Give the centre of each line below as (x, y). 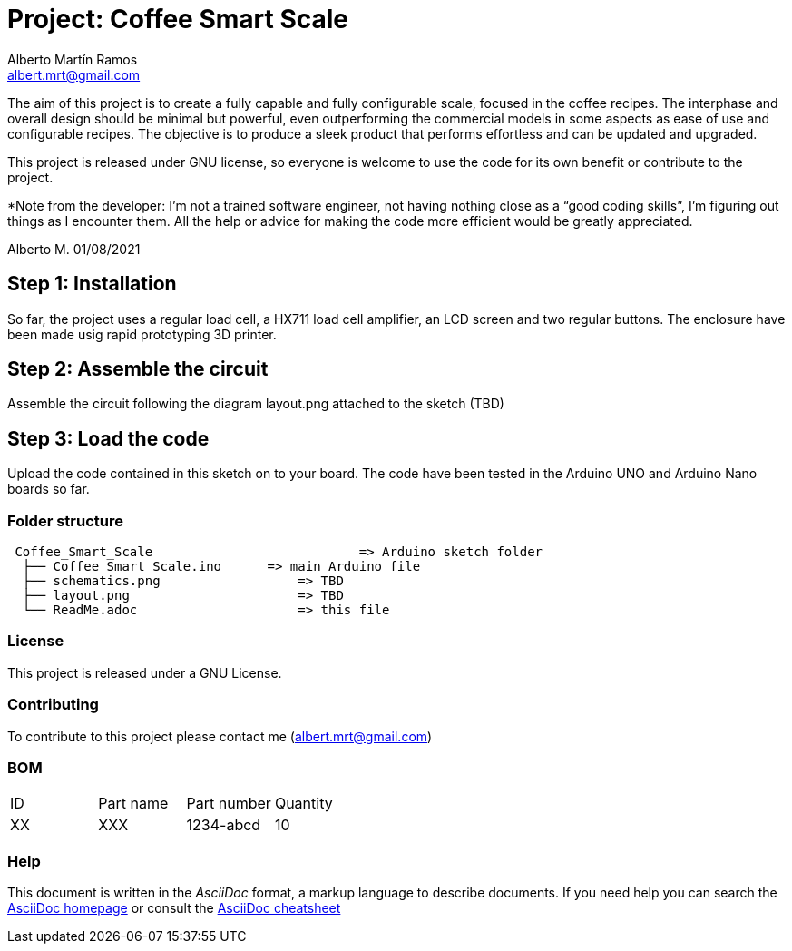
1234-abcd (224, 825)
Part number (229, 804)
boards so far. (49, 489)
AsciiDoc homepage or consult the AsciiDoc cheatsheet (174, 908)
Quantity (303, 804)
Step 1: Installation (92, 284)
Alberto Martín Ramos (73, 59)
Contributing (53, 705)
